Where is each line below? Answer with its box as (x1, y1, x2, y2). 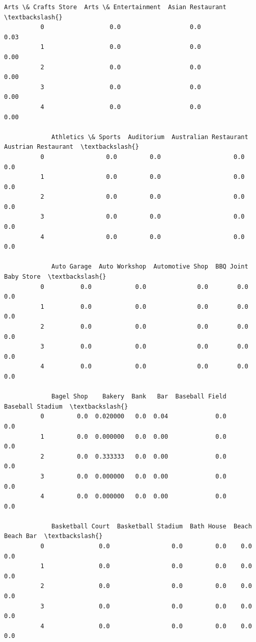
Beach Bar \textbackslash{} (4, 532, 103, 540)
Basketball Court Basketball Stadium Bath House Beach (51, 522, 252, 530)
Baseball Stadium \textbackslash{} (4, 403, 128, 410)
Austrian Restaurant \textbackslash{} (4, 143, 139, 151)
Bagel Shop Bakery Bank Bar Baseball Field (51, 393, 226, 400)
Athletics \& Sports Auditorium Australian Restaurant (51, 133, 248, 141)
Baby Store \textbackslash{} (4, 273, 106, 281)
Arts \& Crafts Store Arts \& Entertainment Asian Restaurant (4, 4, 226, 11)
